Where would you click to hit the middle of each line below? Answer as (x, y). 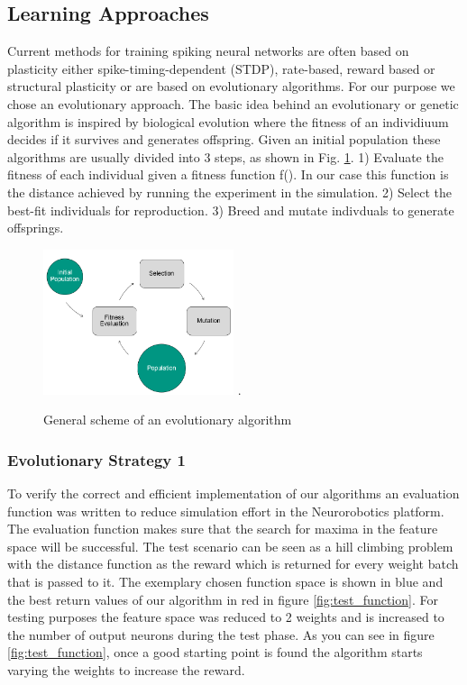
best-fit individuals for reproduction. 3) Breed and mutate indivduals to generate (231, 210)
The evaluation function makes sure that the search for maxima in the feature (223, 529)
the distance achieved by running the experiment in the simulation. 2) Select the (229, 192)
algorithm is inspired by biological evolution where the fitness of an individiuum (228, 121)
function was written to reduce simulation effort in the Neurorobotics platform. (226, 511)
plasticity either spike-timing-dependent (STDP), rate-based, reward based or (221, 68)
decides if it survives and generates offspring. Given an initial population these (224, 139)
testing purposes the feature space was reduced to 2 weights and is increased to (226, 617)
